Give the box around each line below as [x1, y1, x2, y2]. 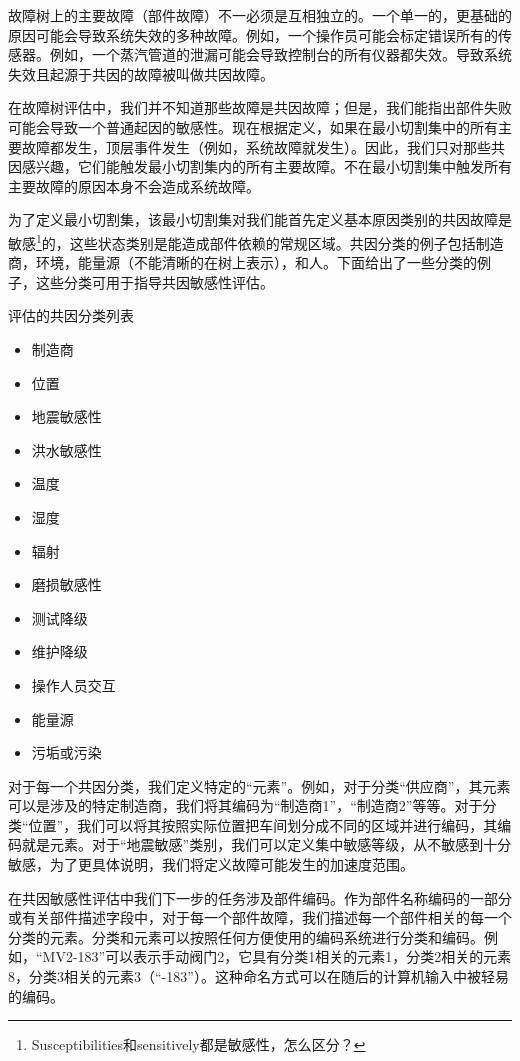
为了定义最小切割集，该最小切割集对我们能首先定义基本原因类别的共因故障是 [8, 209, 512, 230]
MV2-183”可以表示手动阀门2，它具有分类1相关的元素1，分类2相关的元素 [42, 946, 512, 967]
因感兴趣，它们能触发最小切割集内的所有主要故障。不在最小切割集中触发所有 [8, 156, 512, 177]
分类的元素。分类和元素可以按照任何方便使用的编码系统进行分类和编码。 [8, 926, 484, 947]
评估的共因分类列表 [8, 305, 134, 326]
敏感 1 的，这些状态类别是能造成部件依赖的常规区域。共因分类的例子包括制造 [8, 229, 504, 253]
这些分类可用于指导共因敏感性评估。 [35, 271, 274, 292]
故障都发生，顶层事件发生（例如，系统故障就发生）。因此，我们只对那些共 [21, 136, 505, 157]
